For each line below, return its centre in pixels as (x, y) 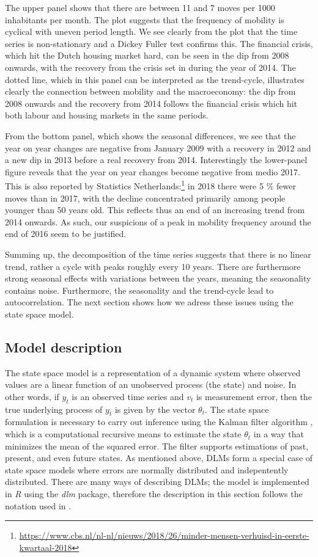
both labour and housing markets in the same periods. (107, 115)
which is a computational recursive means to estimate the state (123, 434)
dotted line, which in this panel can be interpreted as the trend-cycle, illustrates (155, 79)
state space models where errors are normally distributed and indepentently (147, 469)
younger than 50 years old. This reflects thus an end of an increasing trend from (155, 210)
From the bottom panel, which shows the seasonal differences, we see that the (150, 135)
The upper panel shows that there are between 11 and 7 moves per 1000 (140, 7)
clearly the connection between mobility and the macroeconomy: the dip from (150, 91)
